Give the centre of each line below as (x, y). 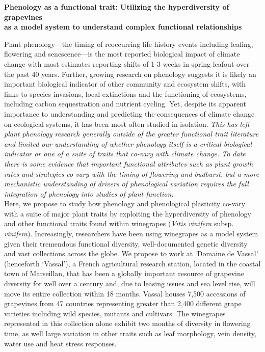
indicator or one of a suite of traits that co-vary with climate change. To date (125, 154)
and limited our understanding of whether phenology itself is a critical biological (128, 143)
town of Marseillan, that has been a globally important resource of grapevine (124, 273)
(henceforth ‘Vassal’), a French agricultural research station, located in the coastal (132, 263)
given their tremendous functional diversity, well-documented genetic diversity (126, 243)
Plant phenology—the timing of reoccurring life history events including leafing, (129, 44)
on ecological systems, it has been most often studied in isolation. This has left (127, 124)
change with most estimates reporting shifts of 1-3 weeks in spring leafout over (127, 63)
